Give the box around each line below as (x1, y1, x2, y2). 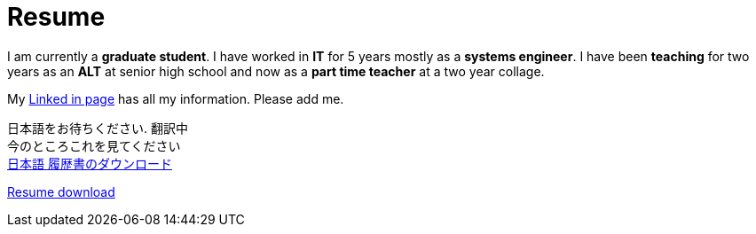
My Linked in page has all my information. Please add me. (7, 90, 344, 106)
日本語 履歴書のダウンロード (7, 155, 172, 171)
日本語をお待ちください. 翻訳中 (7, 120, 188, 136)
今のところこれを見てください (7, 137, 181, 153)
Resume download (7, 183, 115, 199)
